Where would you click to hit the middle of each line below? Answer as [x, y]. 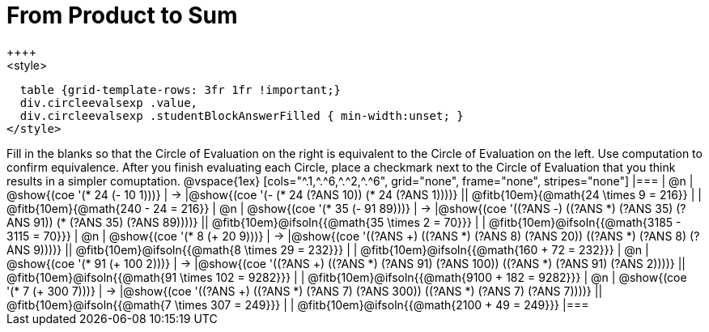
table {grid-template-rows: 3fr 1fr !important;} [180, 89]
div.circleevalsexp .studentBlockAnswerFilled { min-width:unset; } [242, 115]
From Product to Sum [122, 15]
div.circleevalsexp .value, [109, 102]
